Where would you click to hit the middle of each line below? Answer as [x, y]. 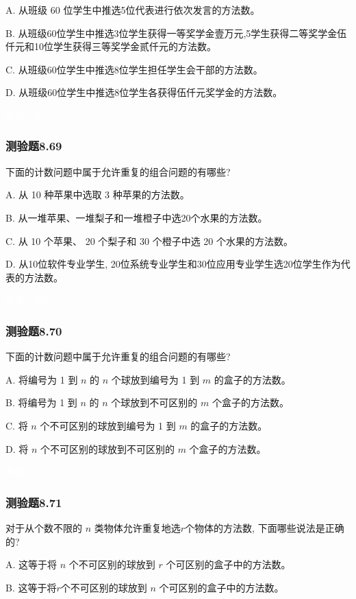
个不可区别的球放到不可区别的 [107, 448]
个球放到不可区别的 [154, 402]
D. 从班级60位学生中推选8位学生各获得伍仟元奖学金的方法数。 [144, 92]
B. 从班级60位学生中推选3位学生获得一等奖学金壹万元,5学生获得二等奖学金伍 [176, 33]
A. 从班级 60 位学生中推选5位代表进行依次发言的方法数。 [133, 10]
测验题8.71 [34, 502]
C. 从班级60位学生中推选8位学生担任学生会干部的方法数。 [134, 69]
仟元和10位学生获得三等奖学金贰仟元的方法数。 [111, 46]
